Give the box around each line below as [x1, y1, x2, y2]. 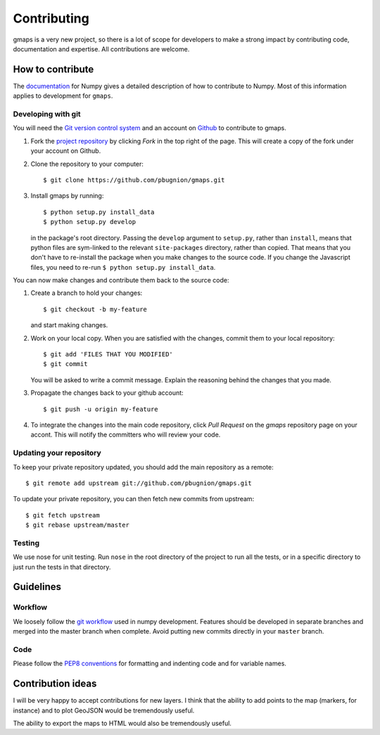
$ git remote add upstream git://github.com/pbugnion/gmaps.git [25, 479, 253, 487]
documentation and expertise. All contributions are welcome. [13, 44, 190, 53]
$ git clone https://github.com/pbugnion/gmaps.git [43, 176, 225, 184]
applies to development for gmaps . [13, 92, 113, 100]
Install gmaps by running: [30, 191, 104, 200]
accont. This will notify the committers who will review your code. [30, 430, 221, 439]
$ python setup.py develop [43, 218, 137, 226]
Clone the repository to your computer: [30, 159, 144, 168]
